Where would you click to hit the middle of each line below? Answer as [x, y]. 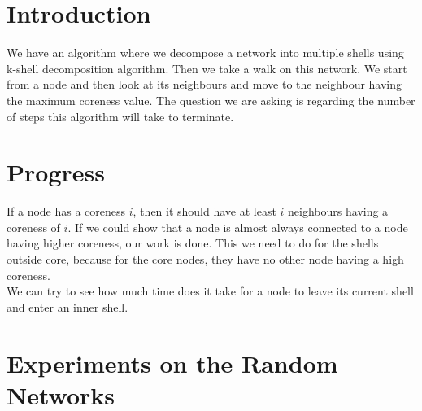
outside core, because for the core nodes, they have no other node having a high [205, 259]
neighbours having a [338, 211]
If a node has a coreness [66, 211]
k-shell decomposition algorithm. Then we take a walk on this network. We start [207, 68]
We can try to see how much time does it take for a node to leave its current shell [210, 291]
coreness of [33, 227]
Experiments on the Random [172, 363]
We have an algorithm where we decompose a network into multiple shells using [205, 52]
